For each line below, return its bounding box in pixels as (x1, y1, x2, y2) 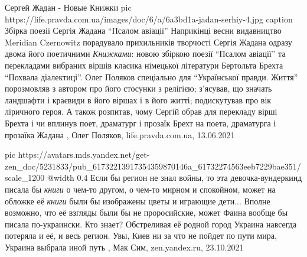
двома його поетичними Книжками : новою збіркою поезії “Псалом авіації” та (5, 47, 286, 60)
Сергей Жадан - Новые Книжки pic (5, 1, 132, 13)
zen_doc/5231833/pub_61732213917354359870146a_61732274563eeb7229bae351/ (5, 160, 301, 172)
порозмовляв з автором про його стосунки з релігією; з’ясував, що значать (5, 82, 272, 95)
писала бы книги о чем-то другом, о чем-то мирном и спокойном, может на (5, 183, 276, 195)
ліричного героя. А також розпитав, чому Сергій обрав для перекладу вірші (5, 105, 277, 118)
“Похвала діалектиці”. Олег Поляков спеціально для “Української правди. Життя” (5, 70, 298, 83)
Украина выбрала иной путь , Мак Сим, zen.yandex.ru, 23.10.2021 (5, 240, 244, 253)
